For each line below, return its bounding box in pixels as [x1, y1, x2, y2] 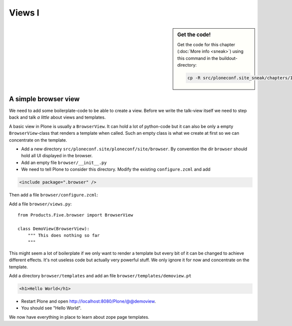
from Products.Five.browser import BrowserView [18, 212, 133, 217]
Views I [9, 7, 39, 18]
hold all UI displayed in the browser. [21, 153, 93, 159]
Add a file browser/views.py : [9, 201, 72, 207]
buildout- [219, 55, 238, 61]
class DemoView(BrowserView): [18, 226, 90, 231]
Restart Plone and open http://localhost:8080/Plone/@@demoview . [21, 298, 156, 304]
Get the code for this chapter [177, 41, 236, 47]
